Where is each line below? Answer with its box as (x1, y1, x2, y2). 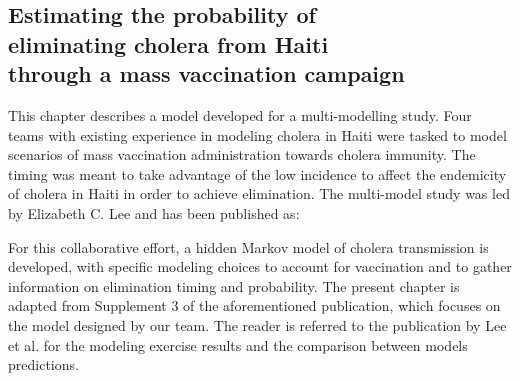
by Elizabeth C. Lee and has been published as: (8, 202, 300, 223)
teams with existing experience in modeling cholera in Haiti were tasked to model (8, 124, 507, 145)
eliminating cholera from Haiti (8, 28, 329, 59)
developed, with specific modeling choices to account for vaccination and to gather (8, 256, 512, 277)
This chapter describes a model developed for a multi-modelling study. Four (8, 104, 472, 125)
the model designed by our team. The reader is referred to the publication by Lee (8, 314, 507, 335)
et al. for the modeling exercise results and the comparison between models (8, 334, 468, 355)
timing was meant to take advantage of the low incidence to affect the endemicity (8, 163, 507, 184)
